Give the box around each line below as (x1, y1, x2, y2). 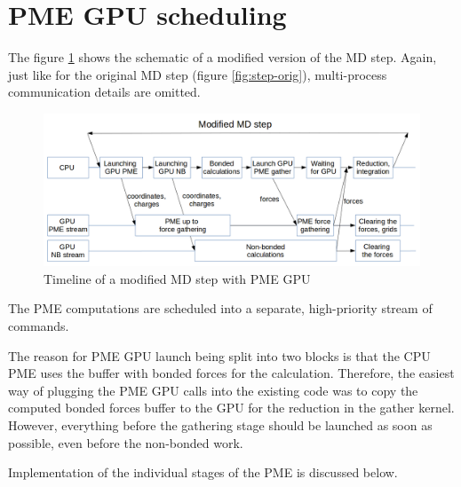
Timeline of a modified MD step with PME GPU (44, 269, 311, 287)
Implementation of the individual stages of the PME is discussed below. (8, 463, 398, 482)
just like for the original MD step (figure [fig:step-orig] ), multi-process (8, 65, 387, 83)
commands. (8, 316, 69, 334)
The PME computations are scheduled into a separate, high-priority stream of (8, 299, 433, 318)
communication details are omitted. (8, 82, 201, 101)
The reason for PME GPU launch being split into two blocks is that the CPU (8, 346, 431, 365)
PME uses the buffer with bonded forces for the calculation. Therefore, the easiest (8, 364, 455, 382)
